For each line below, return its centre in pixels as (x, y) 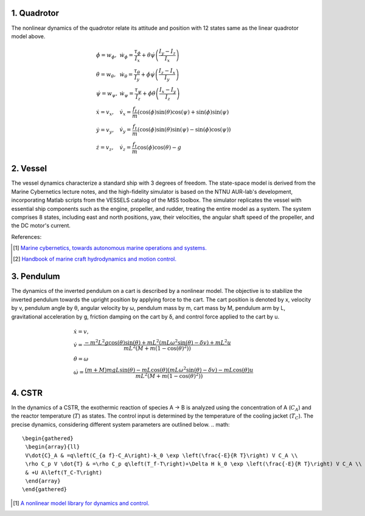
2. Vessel (29, 169)
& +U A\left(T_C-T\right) (64, 472)
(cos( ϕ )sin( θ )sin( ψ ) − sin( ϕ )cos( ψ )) (184, 130)
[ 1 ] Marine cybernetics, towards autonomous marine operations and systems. (110, 248)
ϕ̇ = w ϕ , (106, 56)
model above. (28, 36)
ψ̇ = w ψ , (107, 94)
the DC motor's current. (41, 225)
